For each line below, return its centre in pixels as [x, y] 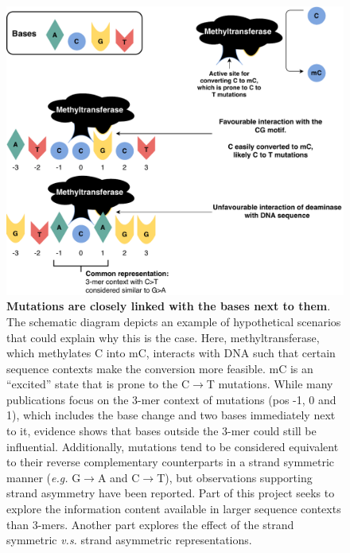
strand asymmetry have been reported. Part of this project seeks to [171, 493]
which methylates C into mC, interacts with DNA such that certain [171, 353]
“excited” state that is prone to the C [98, 384]
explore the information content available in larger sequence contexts [174, 509]
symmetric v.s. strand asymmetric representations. [129, 540]
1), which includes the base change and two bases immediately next [171, 415]
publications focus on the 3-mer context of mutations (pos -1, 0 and [171, 399]
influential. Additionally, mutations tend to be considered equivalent [173, 446]
